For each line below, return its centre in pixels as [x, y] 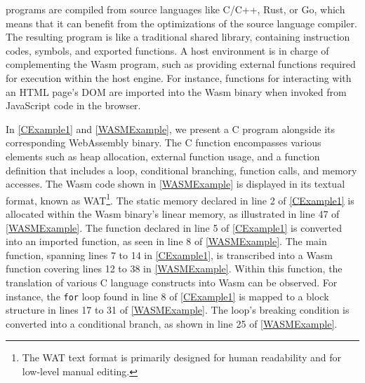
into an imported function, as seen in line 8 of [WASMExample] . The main [166, 241]
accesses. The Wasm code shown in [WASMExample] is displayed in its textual [175, 184]
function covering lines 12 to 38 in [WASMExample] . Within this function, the [174, 269]
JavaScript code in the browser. [73, 105]
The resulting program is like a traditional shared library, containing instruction [178, 37]
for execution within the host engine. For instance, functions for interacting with [179, 77]
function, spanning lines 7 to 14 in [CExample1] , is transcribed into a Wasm [169, 255]
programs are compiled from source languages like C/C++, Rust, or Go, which [175, 9]
